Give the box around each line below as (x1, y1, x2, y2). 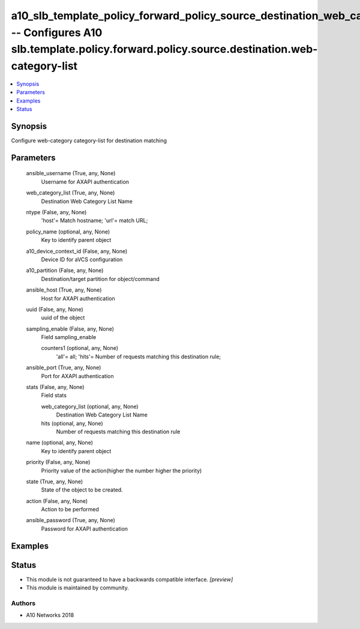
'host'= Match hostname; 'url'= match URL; (41, 217, 148, 224)
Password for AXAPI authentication (41, 525, 128, 532)
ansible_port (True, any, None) (26, 364, 101, 372)
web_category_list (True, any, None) (26, 189, 115, 196)
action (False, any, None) (26, 497, 88, 504)
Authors (11, 599, 36, 607)
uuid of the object (41, 314, 85, 321)
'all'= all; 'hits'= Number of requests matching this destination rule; (56, 353, 221, 360)
